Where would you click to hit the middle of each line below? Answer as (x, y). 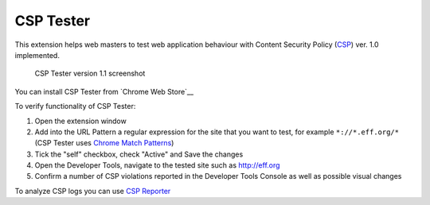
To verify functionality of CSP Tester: (75, 106)
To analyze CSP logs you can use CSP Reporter (93, 191)
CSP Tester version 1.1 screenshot (90, 73)
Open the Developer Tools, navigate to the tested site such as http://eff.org (157, 165)
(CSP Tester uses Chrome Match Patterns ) (104, 143)
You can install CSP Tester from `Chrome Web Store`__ (104, 91)
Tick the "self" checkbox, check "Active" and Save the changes (139, 154)
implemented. (37, 55)
